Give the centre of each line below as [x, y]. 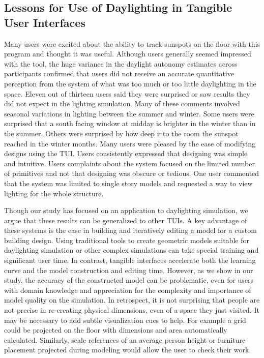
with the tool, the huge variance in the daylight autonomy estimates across [121, 63]
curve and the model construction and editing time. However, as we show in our [129, 270]
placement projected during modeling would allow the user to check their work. [128, 350]
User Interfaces [45, 22]
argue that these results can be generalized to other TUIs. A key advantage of [126, 220]
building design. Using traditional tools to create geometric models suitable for [127, 240]
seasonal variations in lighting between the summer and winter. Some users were [129, 113]
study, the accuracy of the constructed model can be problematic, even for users [129, 280]
